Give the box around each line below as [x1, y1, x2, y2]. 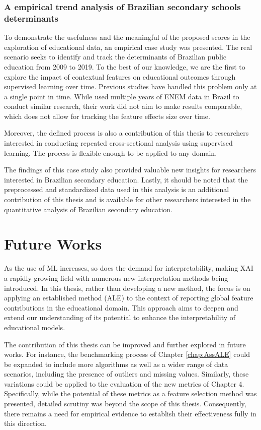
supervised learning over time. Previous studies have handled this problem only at [4, 81, 257, 92]
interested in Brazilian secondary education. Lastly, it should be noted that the [4, 174, 248, 185]
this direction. [4, 418, 47, 428]
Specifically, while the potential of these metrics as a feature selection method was [4, 388, 257, 399]
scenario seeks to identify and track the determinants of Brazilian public [4, 51, 227, 62]
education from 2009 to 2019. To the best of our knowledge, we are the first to [4, 61, 245, 72]
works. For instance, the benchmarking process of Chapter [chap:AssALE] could [4, 349, 250, 359]
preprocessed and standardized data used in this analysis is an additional [4, 184, 229, 195]
